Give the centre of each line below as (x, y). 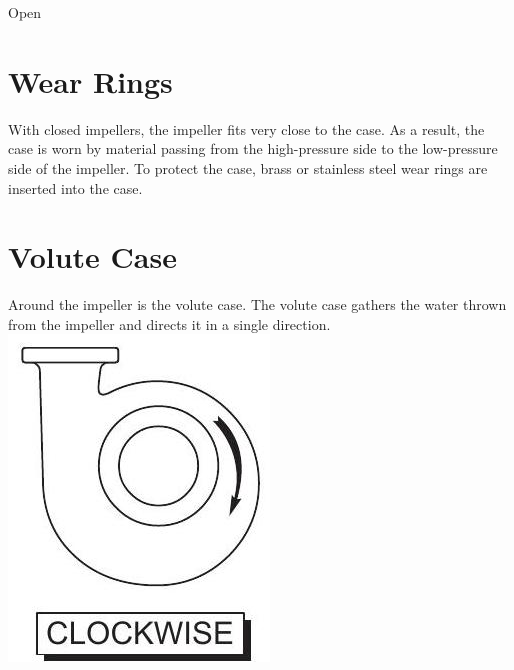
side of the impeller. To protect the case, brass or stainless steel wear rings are (248, 167)
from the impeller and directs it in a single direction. (169, 323)
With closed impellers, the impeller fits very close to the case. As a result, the (246, 128)
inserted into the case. (75, 187)
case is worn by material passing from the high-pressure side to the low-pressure (253, 148)
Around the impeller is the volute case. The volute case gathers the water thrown (257, 304)
